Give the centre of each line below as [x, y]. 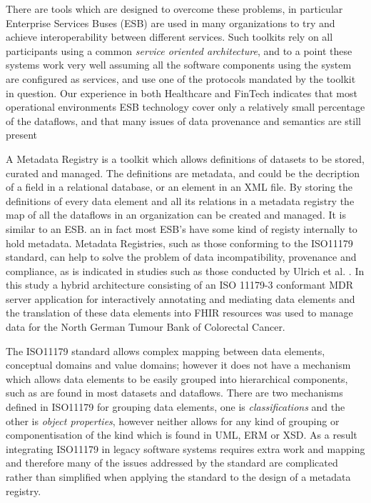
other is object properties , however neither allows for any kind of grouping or [173, 420]
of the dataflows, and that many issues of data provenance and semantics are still [183, 120]
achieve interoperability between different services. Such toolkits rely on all [169, 37]
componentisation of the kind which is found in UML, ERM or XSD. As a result [182, 435]
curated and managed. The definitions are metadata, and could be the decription [183, 173]
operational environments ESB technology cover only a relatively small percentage [185, 107]
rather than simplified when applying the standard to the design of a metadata [178, 477]
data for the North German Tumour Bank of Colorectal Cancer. [146, 327]
